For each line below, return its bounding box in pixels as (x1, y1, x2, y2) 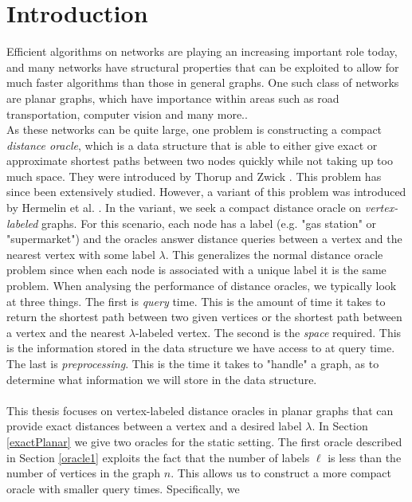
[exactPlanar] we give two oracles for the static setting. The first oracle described (6, 433, 402, 449)
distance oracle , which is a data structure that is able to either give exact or (6, 136, 378, 153)
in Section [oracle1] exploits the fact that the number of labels (6, 449, 310, 465)
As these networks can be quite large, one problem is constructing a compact (6, 121, 383, 138)
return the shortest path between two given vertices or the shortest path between (6, 308, 402, 325)
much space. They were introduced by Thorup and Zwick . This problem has (6, 167, 382, 184)
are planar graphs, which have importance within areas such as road (6, 89, 339, 106)
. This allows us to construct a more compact (171, 465, 391, 481)
